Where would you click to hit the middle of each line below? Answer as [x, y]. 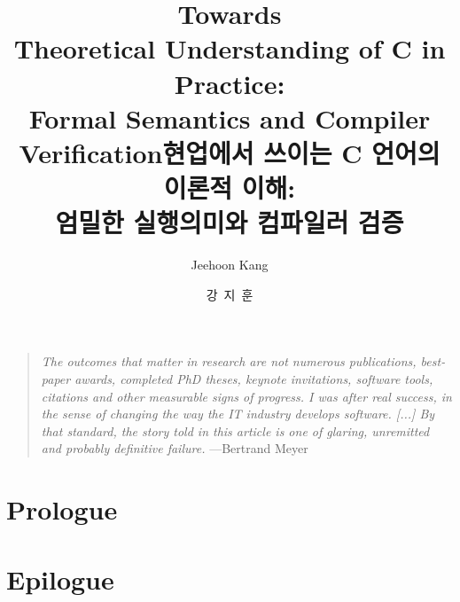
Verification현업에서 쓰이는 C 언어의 [230, 152]
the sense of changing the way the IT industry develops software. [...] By [238, 414]
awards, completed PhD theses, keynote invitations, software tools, [254, 379]
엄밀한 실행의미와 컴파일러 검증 [230, 222]
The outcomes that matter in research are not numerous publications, [229, 361]
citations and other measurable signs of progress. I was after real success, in [246, 396]
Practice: [230, 83]
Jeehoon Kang [230, 265]
